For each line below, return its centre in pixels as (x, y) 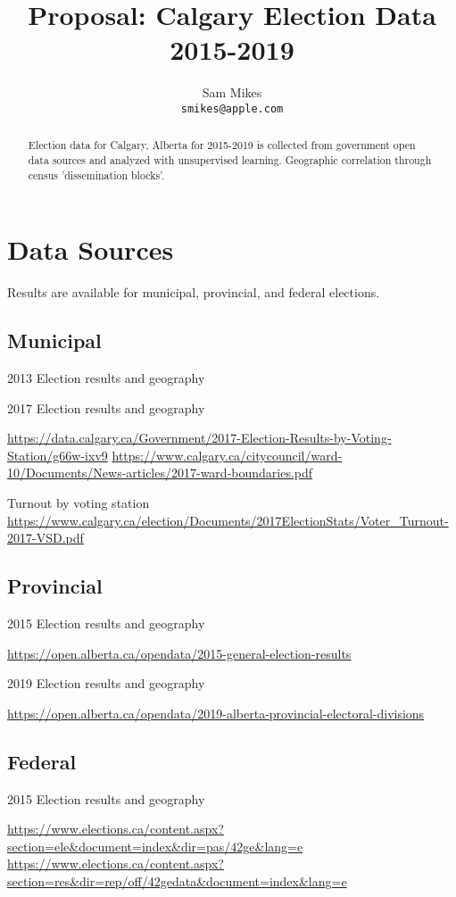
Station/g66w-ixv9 (58, 455)
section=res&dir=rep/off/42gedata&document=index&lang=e (177, 880)
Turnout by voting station (79, 503)
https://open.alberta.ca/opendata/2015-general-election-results (179, 653)
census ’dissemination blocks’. (96, 174)
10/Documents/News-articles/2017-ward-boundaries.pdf (160, 473)
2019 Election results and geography (106, 683)
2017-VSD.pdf (46, 538)
